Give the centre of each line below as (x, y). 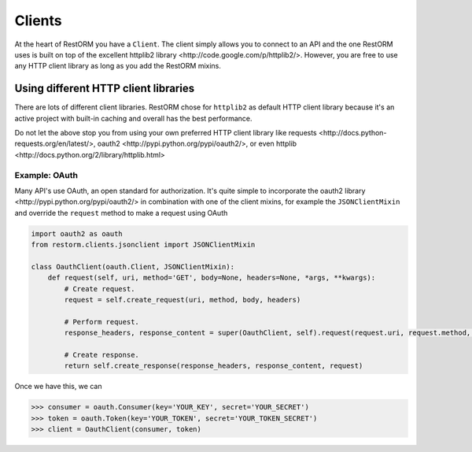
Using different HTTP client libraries (105, 89)
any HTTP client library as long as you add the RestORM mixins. (118, 66)
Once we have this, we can (58, 387)
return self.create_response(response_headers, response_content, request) (214, 366)
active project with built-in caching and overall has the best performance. (133, 118)
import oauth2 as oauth (77, 233)
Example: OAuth (46, 175)
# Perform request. (101, 322)
